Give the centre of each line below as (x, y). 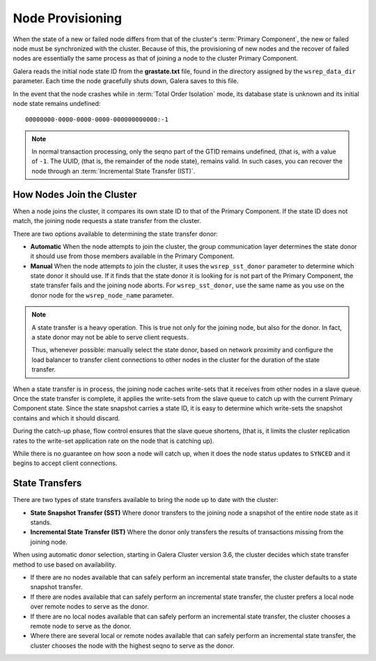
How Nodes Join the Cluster (75, 194)
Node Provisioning (67, 18)
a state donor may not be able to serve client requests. (110, 337)
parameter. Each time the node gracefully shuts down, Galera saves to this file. (126, 81)
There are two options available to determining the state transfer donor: (116, 234)
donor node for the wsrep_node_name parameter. (102, 295)
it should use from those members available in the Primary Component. (132, 256)
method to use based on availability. (64, 564)
